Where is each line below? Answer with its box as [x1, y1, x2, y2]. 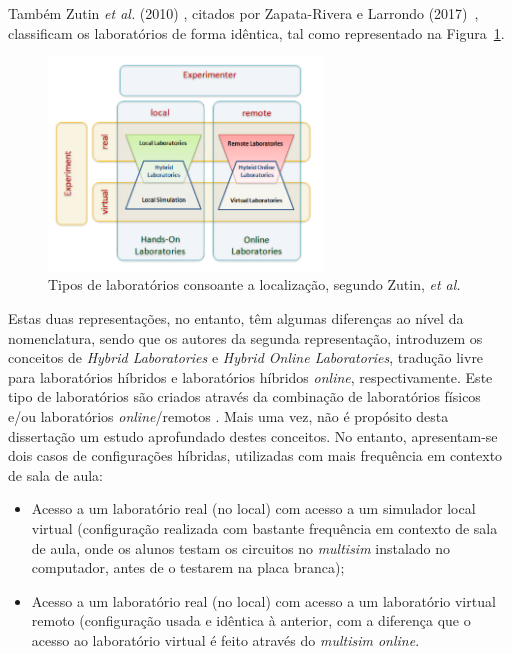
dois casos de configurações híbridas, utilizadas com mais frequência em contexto [8, 445, 503, 466]
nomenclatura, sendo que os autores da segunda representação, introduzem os [8, 327, 483, 348]
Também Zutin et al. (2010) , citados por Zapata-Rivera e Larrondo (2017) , [8, 3, 479, 23]
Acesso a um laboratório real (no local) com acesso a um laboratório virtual [31, 590, 496, 611]
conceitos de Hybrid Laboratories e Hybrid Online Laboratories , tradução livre [8, 347, 484, 368]
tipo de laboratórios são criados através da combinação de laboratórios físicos [8, 386, 481, 407]
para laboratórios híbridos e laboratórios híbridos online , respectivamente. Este [8, 366, 493, 387]
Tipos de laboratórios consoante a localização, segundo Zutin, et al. [48, 274, 461, 295]
